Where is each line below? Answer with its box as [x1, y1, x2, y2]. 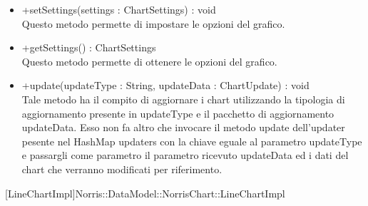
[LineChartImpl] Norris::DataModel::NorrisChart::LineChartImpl [5, 185, 285, 200]
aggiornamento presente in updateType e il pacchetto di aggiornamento [21, 105, 334, 120]
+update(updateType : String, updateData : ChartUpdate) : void [21, 78, 310, 93]
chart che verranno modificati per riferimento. [21, 161, 223, 176]
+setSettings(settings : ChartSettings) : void [21, 2, 216, 16]
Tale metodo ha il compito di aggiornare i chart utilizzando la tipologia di [21, 91, 345, 106]
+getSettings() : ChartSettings [21, 40, 156, 55]
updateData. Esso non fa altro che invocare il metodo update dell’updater [21, 120, 345, 135]
